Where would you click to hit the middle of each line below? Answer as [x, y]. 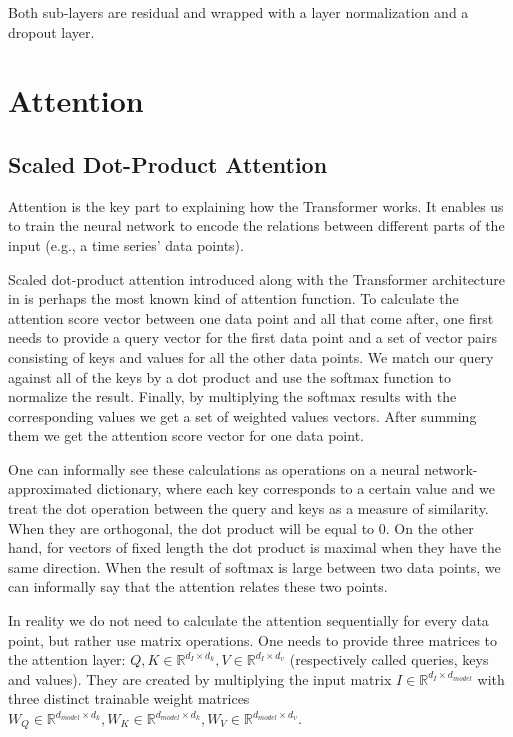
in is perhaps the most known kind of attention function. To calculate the [233, 298]
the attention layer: [67, 659]
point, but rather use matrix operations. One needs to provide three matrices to [253, 639]
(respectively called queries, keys [389, 659]
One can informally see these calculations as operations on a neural [214, 468]
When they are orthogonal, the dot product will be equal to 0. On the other [241, 527]
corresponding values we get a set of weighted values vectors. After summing [242, 415]
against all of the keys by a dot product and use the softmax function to [229, 376]
